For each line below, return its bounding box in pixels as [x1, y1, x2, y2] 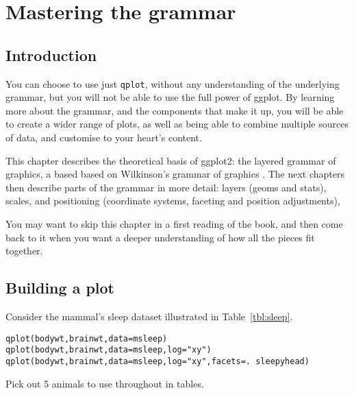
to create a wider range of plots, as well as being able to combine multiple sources [5, 117, 349, 131]
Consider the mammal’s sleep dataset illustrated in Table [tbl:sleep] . [5, 309, 293, 323]
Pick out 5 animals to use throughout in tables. [5, 376, 204, 390]
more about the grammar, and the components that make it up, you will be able [5, 103, 344, 117]
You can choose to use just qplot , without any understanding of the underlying [5, 76, 340, 91]
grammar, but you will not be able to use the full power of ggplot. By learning [5, 90, 335, 104]
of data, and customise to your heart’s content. [5, 130, 202, 145]
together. [5, 243, 43, 258]
